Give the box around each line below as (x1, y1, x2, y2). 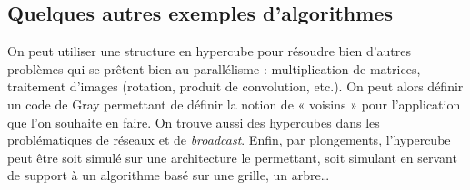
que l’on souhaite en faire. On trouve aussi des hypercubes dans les (7, 112, 380, 131)
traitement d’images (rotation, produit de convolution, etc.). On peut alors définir (7, 77, 464, 96)
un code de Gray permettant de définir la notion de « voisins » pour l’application (7, 94, 461, 113)
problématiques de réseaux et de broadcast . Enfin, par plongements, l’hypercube (7, 130, 451, 149)
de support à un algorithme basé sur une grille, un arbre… (7, 166, 330, 185)
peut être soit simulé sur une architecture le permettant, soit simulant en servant (7, 147, 457, 166)
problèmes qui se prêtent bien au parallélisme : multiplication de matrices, (7, 59, 421, 78)
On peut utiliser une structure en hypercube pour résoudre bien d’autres (7, 42, 412, 61)
